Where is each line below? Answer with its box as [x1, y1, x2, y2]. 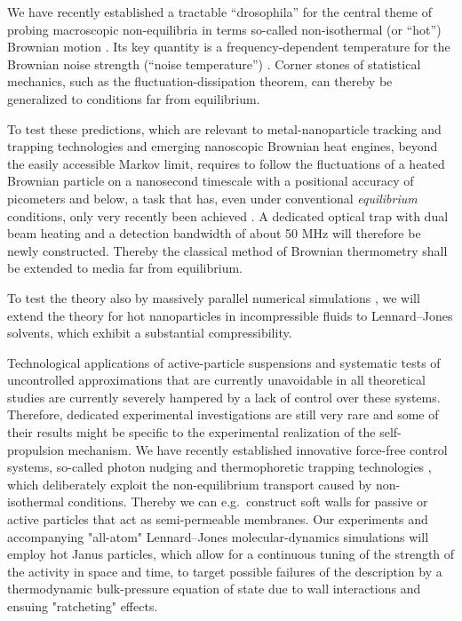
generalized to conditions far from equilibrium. [7, 89, 260, 107]
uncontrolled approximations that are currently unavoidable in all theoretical [7, 370, 426, 389]
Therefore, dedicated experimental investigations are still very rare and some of [7, 405, 439, 424]
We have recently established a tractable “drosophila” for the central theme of [7, 3, 432, 20]
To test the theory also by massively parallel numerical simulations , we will [7, 288, 420, 307]
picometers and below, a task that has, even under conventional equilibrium [7, 188, 418, 207]
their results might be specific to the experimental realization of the [7, 423, 376, 442]
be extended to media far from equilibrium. [7, 259, 243, 277]
